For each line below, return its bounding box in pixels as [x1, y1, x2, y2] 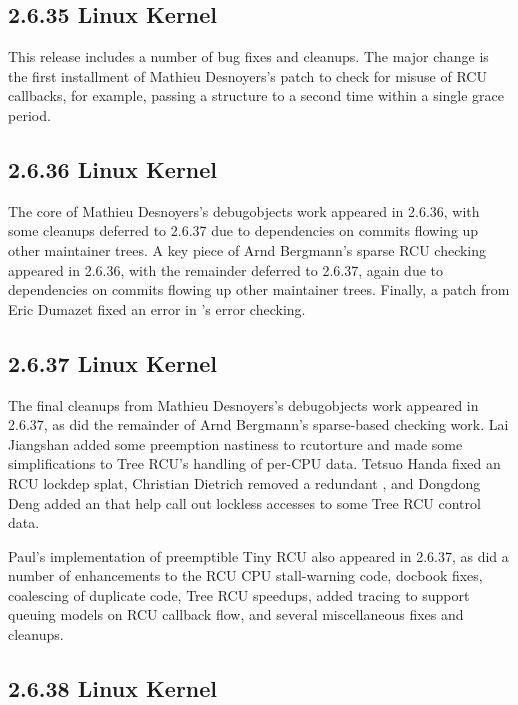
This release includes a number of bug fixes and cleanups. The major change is [8, 46, 489, 67]
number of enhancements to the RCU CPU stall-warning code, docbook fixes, [8, 565, 483, 586]
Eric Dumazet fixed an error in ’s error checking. [8, 298, 306, 319]
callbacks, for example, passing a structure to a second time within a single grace [8, 85, 505, 106]
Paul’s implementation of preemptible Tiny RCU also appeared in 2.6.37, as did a [8, 545, 509, 566]
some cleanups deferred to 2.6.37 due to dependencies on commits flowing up [8, 220, 479, 241]
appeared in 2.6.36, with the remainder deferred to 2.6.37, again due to [8, 259, 444, 280]
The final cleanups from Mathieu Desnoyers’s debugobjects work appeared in [8, 394, 479, 415]
